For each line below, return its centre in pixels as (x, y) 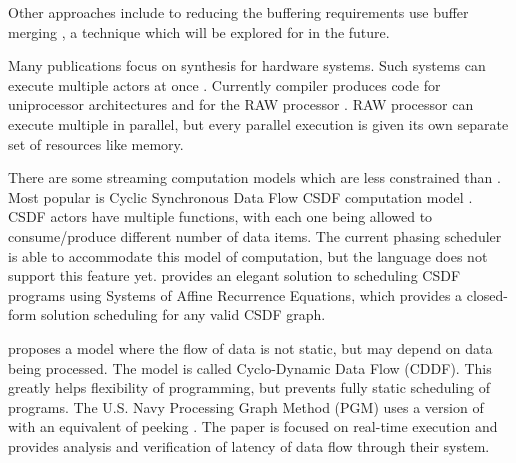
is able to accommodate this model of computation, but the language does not (248, 255)
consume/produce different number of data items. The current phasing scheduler (255, 235)
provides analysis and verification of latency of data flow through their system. (249, 445)
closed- (487, 294)
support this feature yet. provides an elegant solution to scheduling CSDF (234, 275)
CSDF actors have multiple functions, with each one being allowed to (220, 216)
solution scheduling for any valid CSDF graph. (183, 314)
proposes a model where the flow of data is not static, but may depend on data (250, 347)
